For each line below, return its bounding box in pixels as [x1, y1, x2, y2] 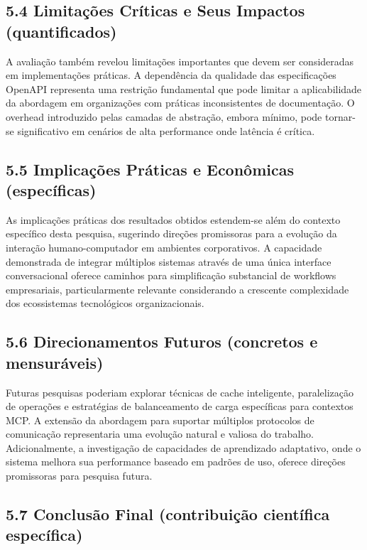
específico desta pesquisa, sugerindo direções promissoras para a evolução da [6, 226, 337, 241]
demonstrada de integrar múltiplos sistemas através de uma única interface [6, 254, 332, 269]
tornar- [324, 109, 356, 124]
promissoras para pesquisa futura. [6, 468, 153, 483]
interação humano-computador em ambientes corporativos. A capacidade [6, 239, 322, 254]
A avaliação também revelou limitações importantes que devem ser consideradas [6, 53, 354, 68]
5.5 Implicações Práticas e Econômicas [6, 158, 295, 180]
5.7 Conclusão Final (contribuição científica [6, 503, 330, 525]
